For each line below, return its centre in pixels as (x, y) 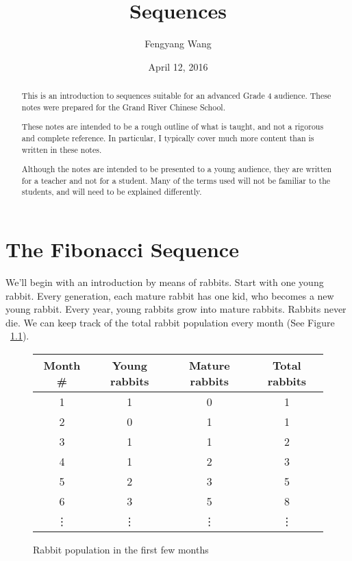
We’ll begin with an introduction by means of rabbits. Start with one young (165, 282)
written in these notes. (62, 149)
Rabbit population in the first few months (121, 550)
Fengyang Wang (178, 44)
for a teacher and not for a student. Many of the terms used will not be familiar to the (176, 180)
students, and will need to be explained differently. (112, 192)
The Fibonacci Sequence (122, 249)
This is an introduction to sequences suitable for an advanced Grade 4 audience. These (176, 96)
